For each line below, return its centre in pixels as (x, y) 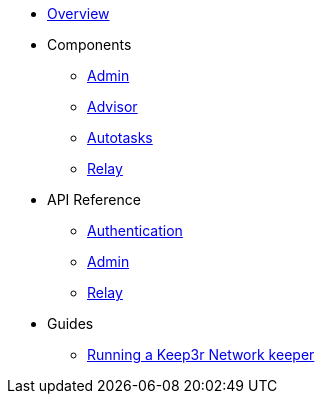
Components (89, 44)
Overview (78, 13)
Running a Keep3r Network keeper (201, 354)
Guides (70, 323)
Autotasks (120, 137)
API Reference (94, 199)
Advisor (112, 106)
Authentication (135, 230)
